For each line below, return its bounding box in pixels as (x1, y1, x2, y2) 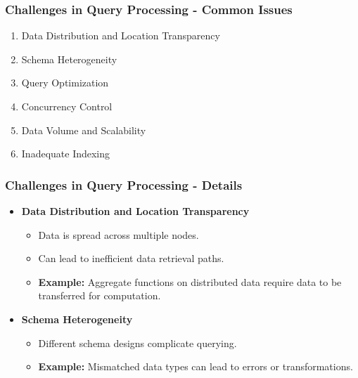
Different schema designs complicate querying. (38, 335, 237, 350)
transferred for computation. (38, 288, 161, 303)
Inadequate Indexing (21, 146, 110, 161)
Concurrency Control (21, 99, 113, 113)
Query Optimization (21, 75, 109, 90)
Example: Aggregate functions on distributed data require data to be (38, 274, 342, 289)
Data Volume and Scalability (21, 122, 146, 137)
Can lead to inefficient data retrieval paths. (38, 251, 224, 266)
